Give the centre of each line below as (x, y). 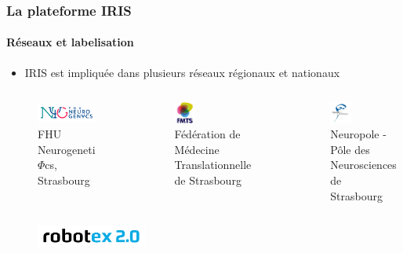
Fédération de (207, 134)
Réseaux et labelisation (70, 42)
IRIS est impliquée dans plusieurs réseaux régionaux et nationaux (182, 72)
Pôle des (350, 149)
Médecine (197, 149)
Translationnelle (213, 165)
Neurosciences (363, 165)
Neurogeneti (67, 149)
